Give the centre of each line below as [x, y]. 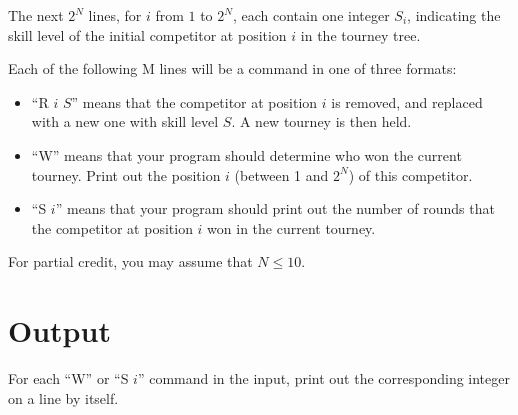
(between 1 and [281, 174]
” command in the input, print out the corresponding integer [323, 378]
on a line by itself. [63, 397]
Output [59, 330]
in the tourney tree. [360, 34]
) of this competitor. [410, 174]
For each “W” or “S [68, 378]
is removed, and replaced [407, 101]
